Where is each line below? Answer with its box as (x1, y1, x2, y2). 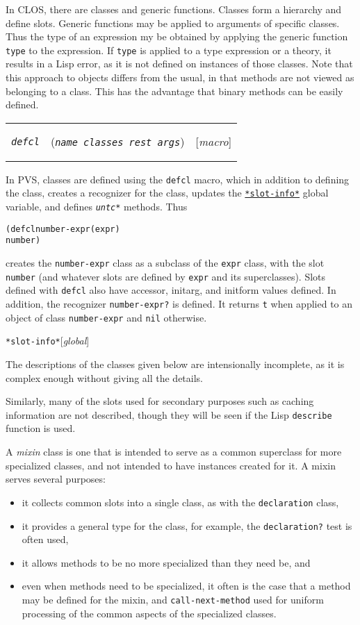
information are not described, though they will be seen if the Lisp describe (6, 407, 332, 422)
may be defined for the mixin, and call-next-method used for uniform (22, 592, 324, 606)
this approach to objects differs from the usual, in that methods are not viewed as (6, 70, 354, 85)
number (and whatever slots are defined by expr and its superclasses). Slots (6, 269, 326, 283)
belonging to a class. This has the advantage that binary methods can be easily (6, 83, 343, 98)
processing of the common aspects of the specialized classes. (22, 606, 277, 620)
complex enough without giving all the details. (6, 370, 203, 385)
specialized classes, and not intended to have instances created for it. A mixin (6, 458, 336, 472)
